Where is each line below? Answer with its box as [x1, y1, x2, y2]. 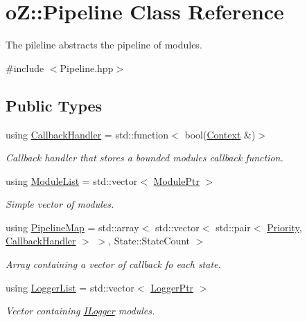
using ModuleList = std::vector [6, 173, 138, 188]
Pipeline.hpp [60, 60, 114, 75]
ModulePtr [153, 173, 200, 188]
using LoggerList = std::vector [6, 280, 134, 294]
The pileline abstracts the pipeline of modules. [6, 37, 202, 52]
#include [6, 60, 44, 75]
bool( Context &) [184, 127, 256, 141]
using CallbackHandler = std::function [6, 127, 169, 141]
